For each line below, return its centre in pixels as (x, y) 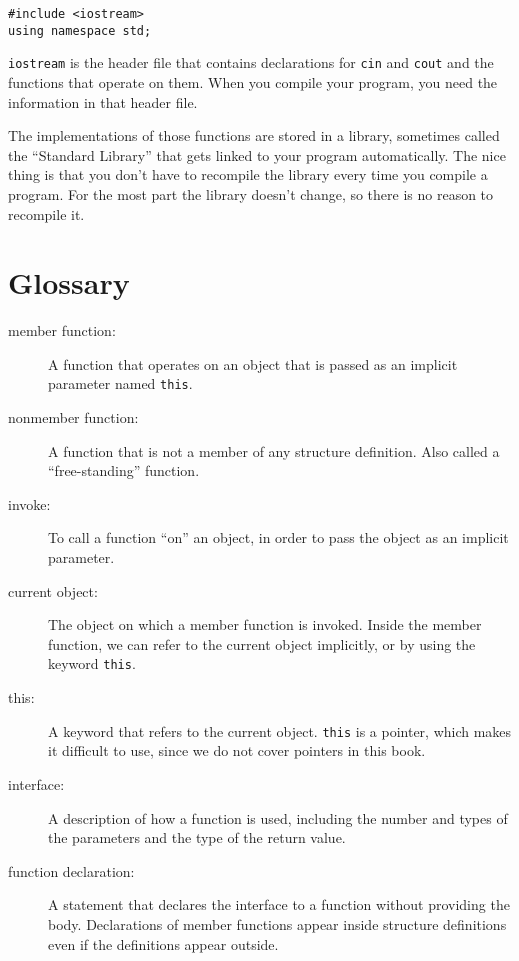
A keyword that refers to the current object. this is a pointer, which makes (280, 730)
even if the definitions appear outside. (163, 943)
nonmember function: (73, 417)
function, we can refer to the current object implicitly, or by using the (262, 643)
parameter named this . (120, 383)
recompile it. (46, 213)
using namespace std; (80, 30)
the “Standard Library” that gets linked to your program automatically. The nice (257, 154)
